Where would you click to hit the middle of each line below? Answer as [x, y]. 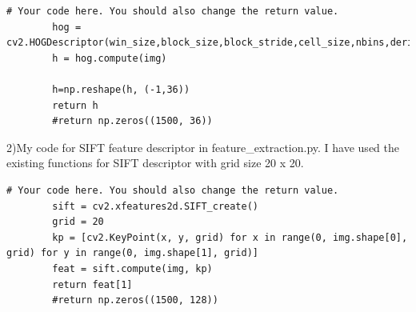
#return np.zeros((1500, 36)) [132, 121]
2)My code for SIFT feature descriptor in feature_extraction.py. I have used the [203, 147]
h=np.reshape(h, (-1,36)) [121, 89]
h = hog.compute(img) [110, 58]
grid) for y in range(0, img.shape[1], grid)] [132, 253]
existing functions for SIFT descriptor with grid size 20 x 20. [155, 163]
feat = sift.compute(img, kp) [132, 268]
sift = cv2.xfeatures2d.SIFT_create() [155, 206]
